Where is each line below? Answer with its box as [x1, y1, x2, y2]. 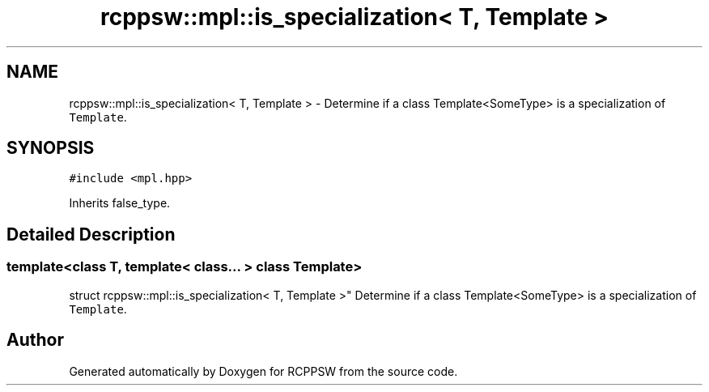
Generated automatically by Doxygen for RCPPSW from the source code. [69, 364, 458, 378]
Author [6, 330, 64, 351]
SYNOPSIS [6, 138, 95, 159]
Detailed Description [6, 224, 176, 245]
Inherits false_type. [69, 196, 171, 211]
